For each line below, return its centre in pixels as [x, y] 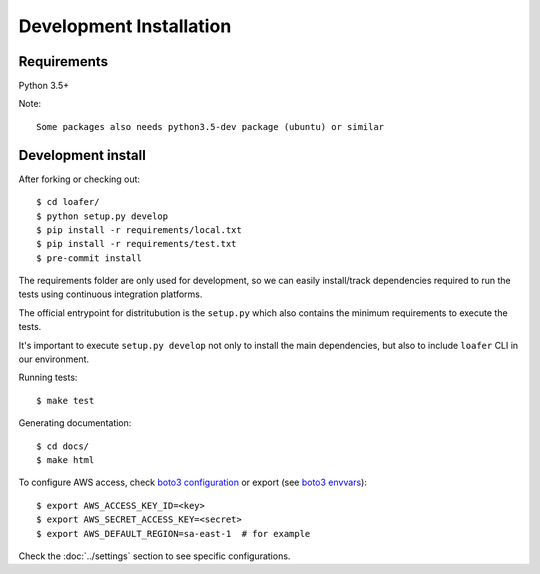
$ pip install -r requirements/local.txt [139, 229]
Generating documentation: [75, 423]
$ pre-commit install [89, 258]
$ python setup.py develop [102, 216]
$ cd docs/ [63, 446]
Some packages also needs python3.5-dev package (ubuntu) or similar [210, 126]
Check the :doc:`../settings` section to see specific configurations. [154, 556]
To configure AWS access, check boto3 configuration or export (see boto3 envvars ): [192, 482]
